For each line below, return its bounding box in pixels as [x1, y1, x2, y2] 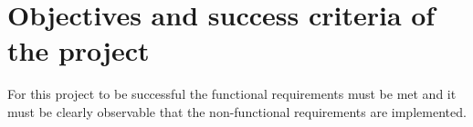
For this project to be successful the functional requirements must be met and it [7, 84, 457, 103]
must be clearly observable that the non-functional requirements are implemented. [7, 102, 467, 121]
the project [7, 32, 150, 69]
